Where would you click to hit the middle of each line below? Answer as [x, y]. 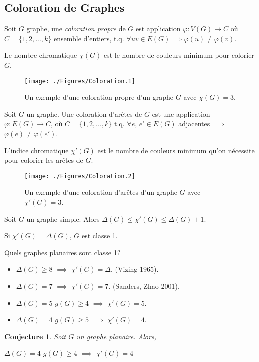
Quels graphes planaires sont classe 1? [62, 252]
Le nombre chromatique [41, 55]
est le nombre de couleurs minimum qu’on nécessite [176, 150]
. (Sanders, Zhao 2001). [144, 286]
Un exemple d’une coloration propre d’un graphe [99, 97]
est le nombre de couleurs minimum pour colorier [179, 55]
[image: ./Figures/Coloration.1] [80, 81]
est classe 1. [100, 236]
